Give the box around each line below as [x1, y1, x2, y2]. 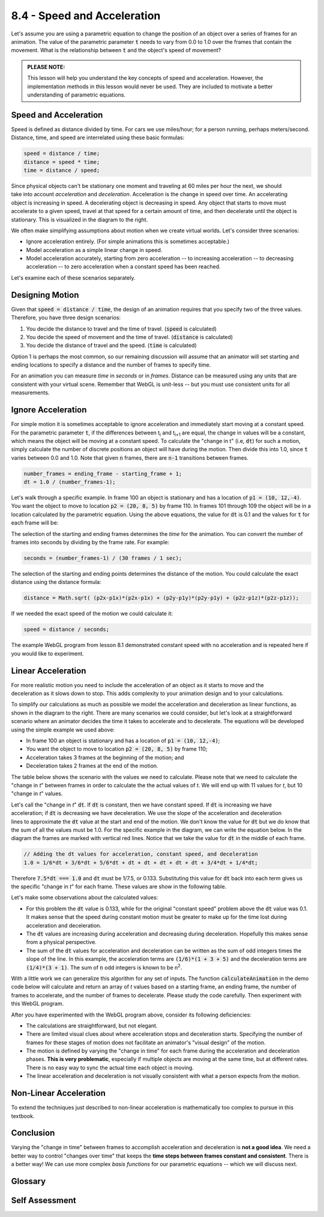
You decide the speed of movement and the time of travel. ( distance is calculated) [26, 333, 233, 340]
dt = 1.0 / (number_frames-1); [23, 479, 116, 485]
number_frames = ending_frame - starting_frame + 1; [23, 470, 182, 477]
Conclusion [11, 1128, 55, 1138]
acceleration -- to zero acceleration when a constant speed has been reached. [26, 263, 221, 270]
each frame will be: [11, 519, 59, 526]
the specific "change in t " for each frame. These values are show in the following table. [11, 883, 227, 891]
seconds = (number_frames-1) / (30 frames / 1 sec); [23, 555, 182, 562]
